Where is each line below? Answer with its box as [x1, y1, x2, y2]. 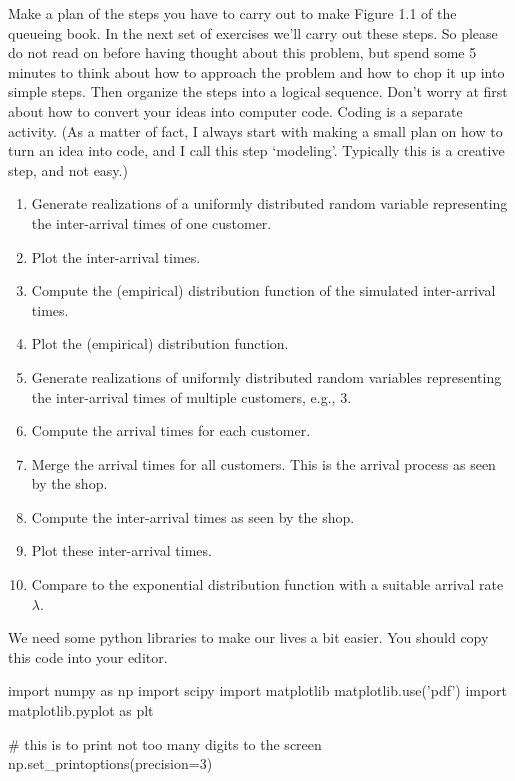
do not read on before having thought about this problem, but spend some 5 [8, 42, 477, 63]
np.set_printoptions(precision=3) [8, 753, 213, 774]
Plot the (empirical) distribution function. [31, 333, 289, 354]
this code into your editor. [8, 646, 168, 667]
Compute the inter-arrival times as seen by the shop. [31, 506, 355, 527]
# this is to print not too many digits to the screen [8, 733, 322, 754]
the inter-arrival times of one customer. [31, 212, 272, 233]
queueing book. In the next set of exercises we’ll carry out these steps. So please [8, 22, 498, 43]
